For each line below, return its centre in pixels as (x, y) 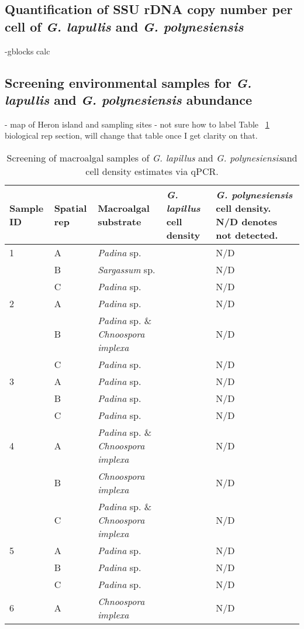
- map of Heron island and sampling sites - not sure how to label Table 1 (137, 124)
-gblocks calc (27, 51)
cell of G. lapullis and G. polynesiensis (124, 26)
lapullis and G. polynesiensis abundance (129, 99)
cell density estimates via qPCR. (152, 171)
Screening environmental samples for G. (128, 82)
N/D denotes (247, 221)
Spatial (70, 208)
